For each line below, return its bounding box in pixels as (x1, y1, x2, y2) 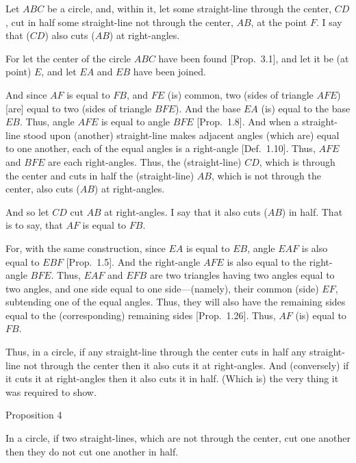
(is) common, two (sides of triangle (167, 87, 314, 101)
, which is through (259, 154, 335, 168)
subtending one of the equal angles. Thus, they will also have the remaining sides (5, 295, 346, 309)
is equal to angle (101, 114, 170, 129)
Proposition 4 (5, 408, 62, 422)
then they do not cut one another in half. (5, 444, 179, 458)
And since (5, 87, 47, 101)
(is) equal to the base (261, 101, 351, 115)
